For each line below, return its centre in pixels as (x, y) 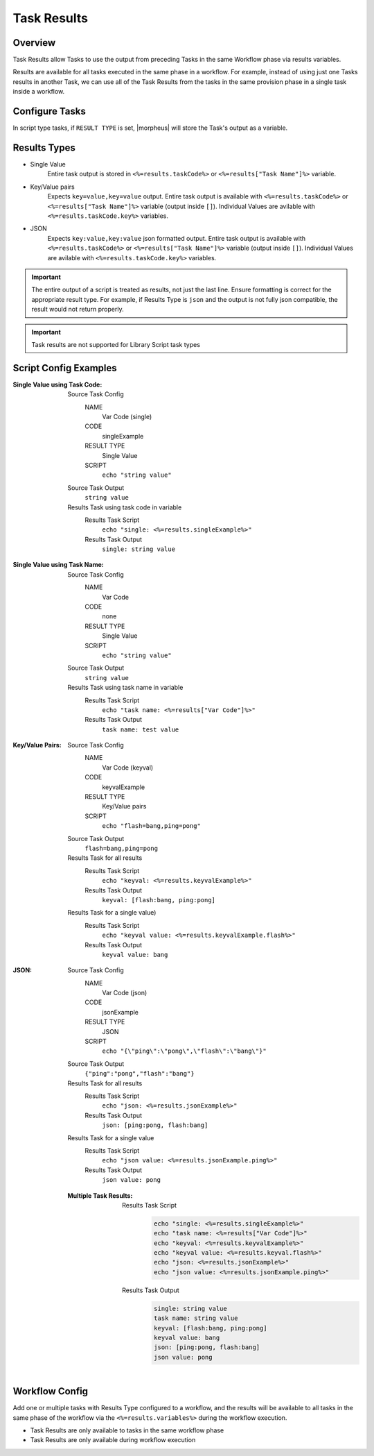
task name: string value (196, 1318)
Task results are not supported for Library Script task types (116, 344)
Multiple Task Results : (100, 1195)
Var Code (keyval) (128, 768)
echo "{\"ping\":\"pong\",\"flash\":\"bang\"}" (184, 1051)
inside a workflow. (39, 92)
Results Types (44, 147)
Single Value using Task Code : (57, 384)
